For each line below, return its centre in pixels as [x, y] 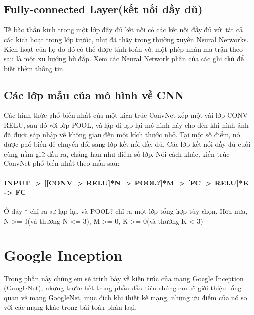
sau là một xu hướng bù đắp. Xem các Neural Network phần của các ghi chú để [124, 58]
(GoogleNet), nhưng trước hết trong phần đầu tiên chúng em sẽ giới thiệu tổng [123, 288]
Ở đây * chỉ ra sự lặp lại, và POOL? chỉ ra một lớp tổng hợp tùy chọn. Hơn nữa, [126, 211]
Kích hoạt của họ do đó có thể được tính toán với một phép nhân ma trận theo [123, 49]
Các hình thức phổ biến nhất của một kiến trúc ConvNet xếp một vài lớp [114, 115]
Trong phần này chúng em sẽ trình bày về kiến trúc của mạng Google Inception [124, 278]
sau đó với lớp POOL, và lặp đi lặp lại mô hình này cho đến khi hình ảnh [138, 124]
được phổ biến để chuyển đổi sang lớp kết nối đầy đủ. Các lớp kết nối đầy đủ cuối [127, 144]
